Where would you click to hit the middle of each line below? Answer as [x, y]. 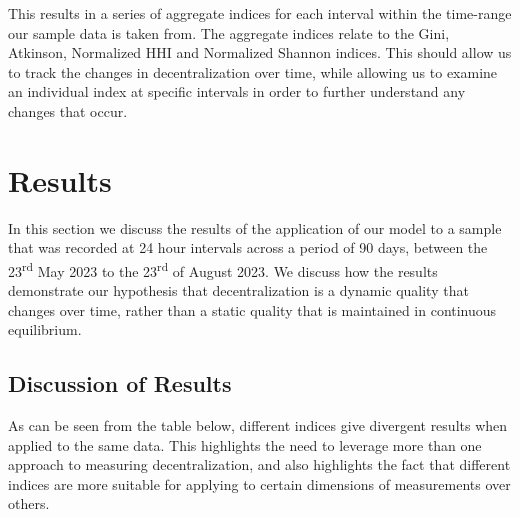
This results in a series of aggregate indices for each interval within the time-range [260, 13]
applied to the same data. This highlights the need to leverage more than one [245, 444]
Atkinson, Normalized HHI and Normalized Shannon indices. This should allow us [260, 52]
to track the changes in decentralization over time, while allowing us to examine [253, 71]
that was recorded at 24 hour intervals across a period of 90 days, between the [248, 247]
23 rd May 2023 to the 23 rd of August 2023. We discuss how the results [223, 269]
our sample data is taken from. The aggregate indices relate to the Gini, [229, 32]
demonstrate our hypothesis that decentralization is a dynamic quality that [238, 290]
